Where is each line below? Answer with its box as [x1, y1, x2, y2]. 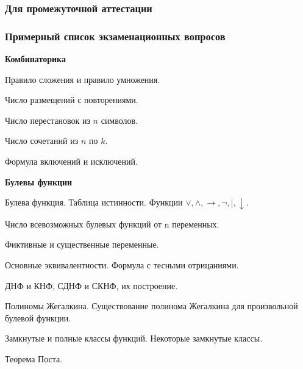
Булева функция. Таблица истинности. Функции [5, 196, 183, 209]
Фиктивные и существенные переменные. [5, 238, 159, 251]
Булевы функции [5, 175, 73, 188]
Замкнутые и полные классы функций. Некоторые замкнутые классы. [5, 332, 263, 345]
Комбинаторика [5, 52, 66, 65]
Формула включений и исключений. [5, 155, 138, 168]
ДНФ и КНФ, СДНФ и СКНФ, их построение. [5, 279, 178, 292]
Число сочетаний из [5, 134, 79, 147]
